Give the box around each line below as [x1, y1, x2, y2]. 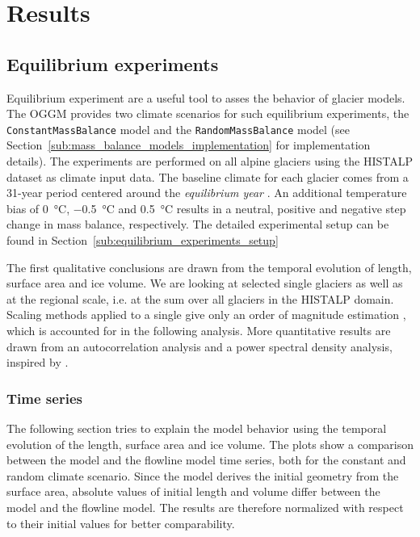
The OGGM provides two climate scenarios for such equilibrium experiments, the [6, 105, 409, 122]
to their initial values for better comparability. [6, 514, 235, 531]
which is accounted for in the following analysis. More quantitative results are [6, 321, 391, 338]
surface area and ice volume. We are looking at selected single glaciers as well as [6, 275, 403, 292]
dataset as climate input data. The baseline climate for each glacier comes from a [6, 168, 409, 185]
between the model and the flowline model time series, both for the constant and [6, 451, 406, 468]
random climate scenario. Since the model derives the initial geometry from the [6, 467, 399, 484]
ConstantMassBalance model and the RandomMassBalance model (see [6, 120, 351, 137]
